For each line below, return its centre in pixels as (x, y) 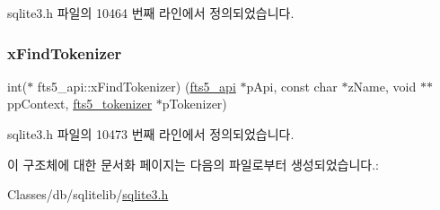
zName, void (382, 86)
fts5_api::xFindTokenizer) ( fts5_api (136, 86)
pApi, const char (292, 86)
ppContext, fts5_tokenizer (80, 104)
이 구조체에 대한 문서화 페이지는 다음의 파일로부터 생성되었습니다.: (193, 164)
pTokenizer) (194, 104)
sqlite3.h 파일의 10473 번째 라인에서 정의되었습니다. (151, 134)
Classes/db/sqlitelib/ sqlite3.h (88, 194)
